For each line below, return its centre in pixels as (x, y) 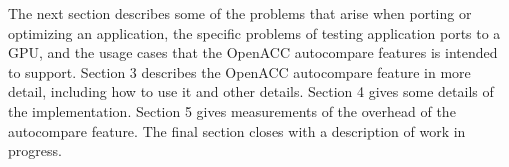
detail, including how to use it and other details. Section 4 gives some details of (251, 91)
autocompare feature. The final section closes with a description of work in (237, 130)
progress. (35, 150)
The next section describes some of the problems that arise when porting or (240, 13)
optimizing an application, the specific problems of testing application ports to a (254, 32)
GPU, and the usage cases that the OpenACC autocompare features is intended (253, 52)
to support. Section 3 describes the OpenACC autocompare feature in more (239, 71)
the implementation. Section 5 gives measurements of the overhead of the (232, 110)
